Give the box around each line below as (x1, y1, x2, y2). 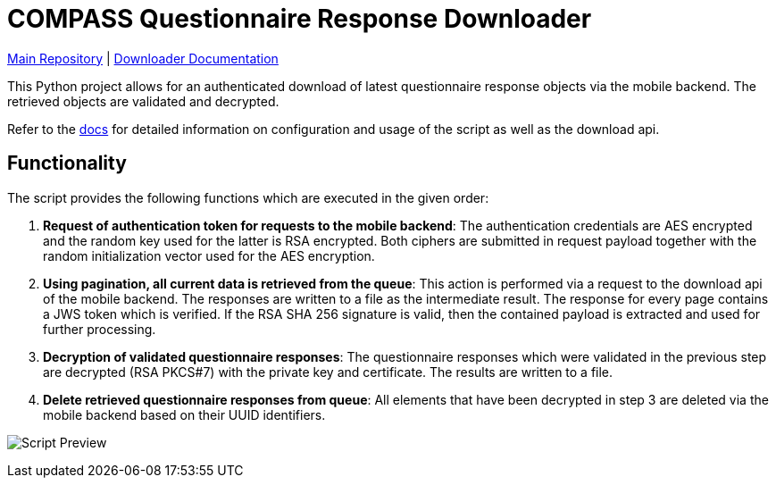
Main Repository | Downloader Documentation (7, 50, 279, 66)
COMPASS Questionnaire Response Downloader (7, 4, 592, 34)
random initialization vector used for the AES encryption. (43, 247, 375, 263)
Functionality (7, 152, 127, 175)
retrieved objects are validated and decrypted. (7, 93, 280, 109)
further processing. (43, 321, 156, 337)
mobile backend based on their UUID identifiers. (43, 406, 326, 422)
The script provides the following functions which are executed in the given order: (7, 189, 489, 205)
